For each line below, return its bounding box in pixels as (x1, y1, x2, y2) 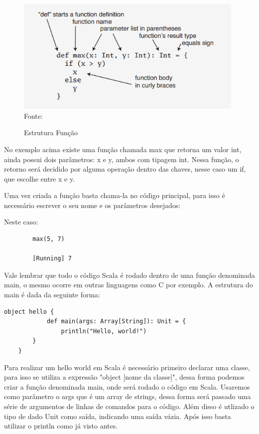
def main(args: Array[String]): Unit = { (46, 318, 186, 325)
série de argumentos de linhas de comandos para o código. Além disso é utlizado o (4, 401, 255, 411)
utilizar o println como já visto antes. (4, 421, 118, 431)
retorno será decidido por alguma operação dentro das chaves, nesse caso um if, (4, 164, 246, 174)
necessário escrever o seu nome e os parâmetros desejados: (4, 200, 181, 210)
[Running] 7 (32, 255, 72, 262)
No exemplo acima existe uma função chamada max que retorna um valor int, (4, 144, 242, 154)
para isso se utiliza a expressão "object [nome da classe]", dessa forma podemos (4, 372, 245, 382)
